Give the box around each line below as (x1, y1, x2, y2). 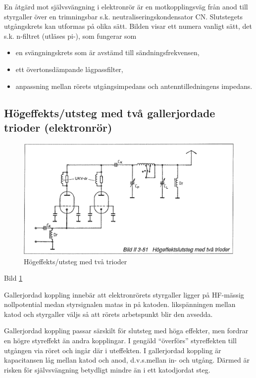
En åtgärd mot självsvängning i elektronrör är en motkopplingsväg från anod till (4, 1, 248, 11)
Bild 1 (4, 273, 23, 283)
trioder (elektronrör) (4, 119, 112, 135)
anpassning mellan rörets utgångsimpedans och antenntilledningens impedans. (15, 80, 253, 91)
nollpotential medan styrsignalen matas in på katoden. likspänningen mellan (4, 299, 236, 309)
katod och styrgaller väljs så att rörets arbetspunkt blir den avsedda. (4, 308, 213, 319)
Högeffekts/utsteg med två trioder (24, 256, 127, 266)
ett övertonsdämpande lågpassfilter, (15, 64, 123, 74)
